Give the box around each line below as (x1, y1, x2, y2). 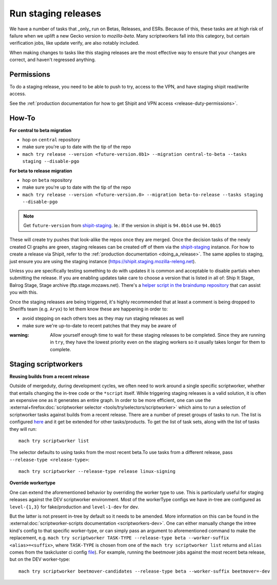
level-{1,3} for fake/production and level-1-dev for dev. (9, 504, 140, 510)
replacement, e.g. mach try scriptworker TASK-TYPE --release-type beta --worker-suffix (9, 535, 229, 541)
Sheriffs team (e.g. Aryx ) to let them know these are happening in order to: (9, 306, 168, 312)
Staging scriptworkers (9, 360, 83, 369)
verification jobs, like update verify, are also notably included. (9, 40, 140, 46)
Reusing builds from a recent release (9, 373, 90, 379)
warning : (9, 332, 29, 338)
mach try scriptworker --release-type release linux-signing (18, 468, 175, 474)
